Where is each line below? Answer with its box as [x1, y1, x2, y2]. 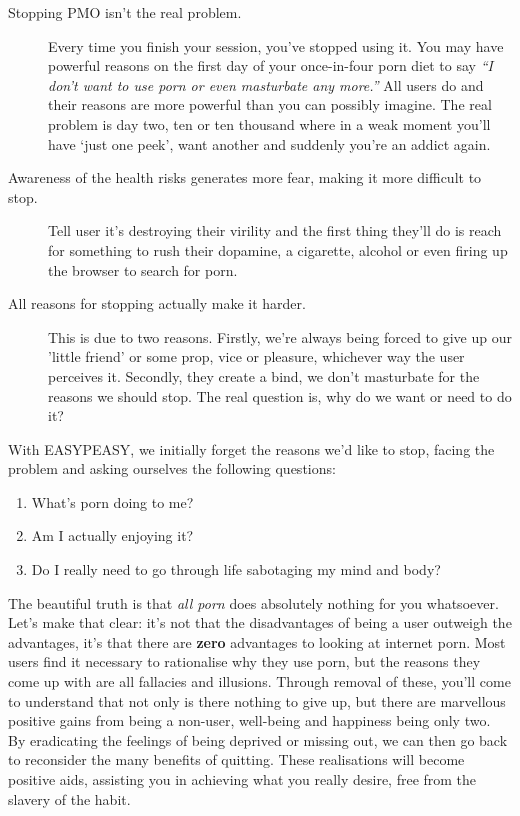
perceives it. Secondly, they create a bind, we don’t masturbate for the [48, 365, 480, 386]
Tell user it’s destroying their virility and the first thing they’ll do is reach [48, 220, 502, 241]
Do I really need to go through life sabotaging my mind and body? [31, 559, 441, 580]
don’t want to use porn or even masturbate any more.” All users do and [48, 74, 484, 95]
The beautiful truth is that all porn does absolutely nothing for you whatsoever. [8, 592, 499, 613]
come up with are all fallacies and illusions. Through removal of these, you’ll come [8, 671, 511, 692]
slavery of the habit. [8, 788, 131, 809]
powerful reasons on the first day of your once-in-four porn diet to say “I [48, 55, 493, 76]
